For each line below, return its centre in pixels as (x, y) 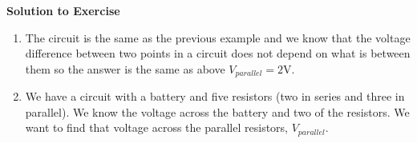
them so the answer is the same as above (125, 68)
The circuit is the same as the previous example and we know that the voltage (218, 37)
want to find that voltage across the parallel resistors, (156, 127)
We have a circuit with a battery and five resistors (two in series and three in (215, 96)
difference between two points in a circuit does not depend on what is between (218, 53)
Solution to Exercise (63, 10)
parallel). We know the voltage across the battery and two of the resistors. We (217, 111)
